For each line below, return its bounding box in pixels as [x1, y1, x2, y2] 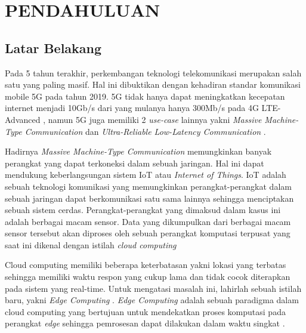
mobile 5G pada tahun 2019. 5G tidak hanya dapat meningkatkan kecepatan [5, 90, 285, 102]
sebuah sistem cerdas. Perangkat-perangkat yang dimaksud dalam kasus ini [5, 203, 281, 216]
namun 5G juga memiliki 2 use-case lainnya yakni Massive [48, 113, 262, 125]
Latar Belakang [5, 38, 102, 57]
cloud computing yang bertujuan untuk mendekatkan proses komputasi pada [5, 305, 286, 317]
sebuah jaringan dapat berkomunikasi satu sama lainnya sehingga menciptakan [5, 192, 294, 204]
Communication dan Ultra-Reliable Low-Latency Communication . [24, 125, 266, 137]
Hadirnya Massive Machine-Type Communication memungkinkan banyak [5, 145, 272, 158]
